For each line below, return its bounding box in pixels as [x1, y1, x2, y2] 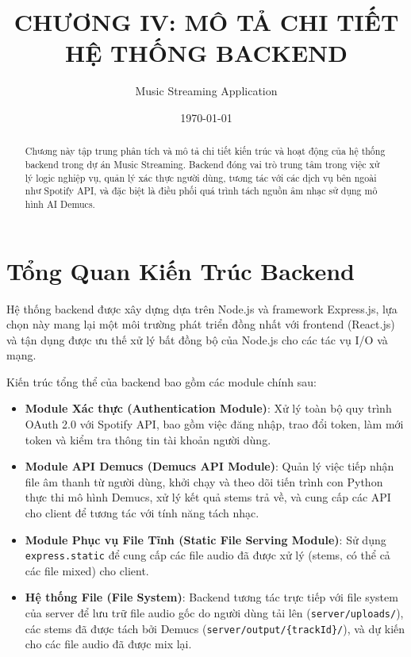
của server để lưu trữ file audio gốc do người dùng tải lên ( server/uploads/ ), [25, 605, 404, 621]
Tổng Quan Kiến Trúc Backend [6, 254, 355, 286]
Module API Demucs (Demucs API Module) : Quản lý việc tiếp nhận [25, 458, 394, 474]
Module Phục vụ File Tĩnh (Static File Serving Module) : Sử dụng [25, 531, 386, 547]
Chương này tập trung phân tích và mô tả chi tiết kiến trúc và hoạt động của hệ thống [25, 144, 386, 158]
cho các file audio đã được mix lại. [25, 636, 192, 652]
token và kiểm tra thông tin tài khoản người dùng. [25, 431, 271, 448]
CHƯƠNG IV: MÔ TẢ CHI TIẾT [13, 6, 399, 38]
